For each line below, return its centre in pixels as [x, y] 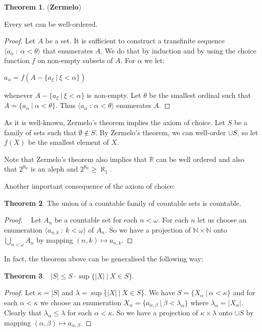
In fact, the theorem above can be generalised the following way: [104, 259]
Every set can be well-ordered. [51, 23]
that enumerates [68, 50]
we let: [155, 60]
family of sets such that [40, 132]
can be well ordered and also [200, 159]
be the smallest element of [68, 142]
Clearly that [23, 313]
